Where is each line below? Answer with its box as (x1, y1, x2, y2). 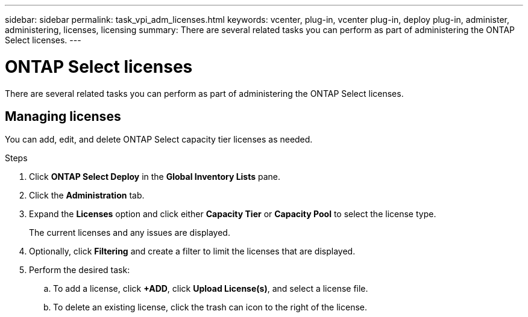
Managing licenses (5, 108, 121, 124)
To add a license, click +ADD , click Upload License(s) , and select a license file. (53, 283, 368, 294)
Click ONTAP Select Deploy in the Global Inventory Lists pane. (29, 171, 281, 182)
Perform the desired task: (29, 265, 130, 275)
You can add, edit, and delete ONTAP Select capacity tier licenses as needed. (5, 134, 313, 145)
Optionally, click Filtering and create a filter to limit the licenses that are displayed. (29, 246, 356, 257)
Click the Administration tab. (29, 190, 145, 201)
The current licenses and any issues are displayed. (29, 227, 230, 238)
